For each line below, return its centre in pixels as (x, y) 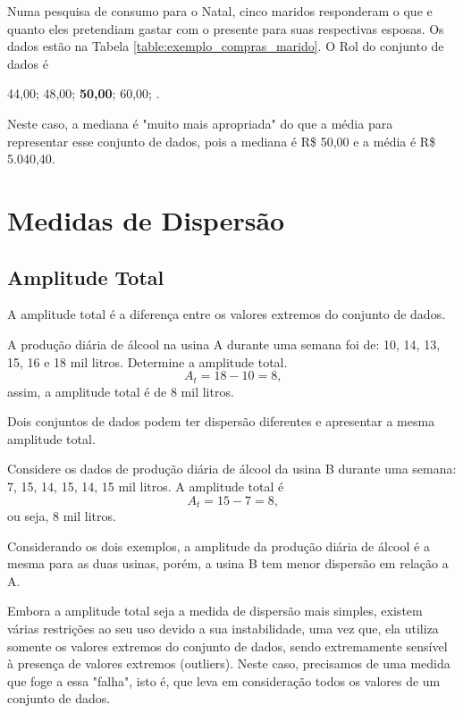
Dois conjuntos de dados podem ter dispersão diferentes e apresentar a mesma (221, 421)
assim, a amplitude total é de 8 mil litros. (121, 391)
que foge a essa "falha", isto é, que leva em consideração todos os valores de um (224, 680)
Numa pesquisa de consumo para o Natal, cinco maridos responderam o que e (220, 11)
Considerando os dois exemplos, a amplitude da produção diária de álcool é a (219, 545)
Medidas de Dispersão (146, 219)
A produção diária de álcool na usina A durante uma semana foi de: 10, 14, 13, (224, 344)
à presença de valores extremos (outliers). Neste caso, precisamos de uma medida (229, 663)
